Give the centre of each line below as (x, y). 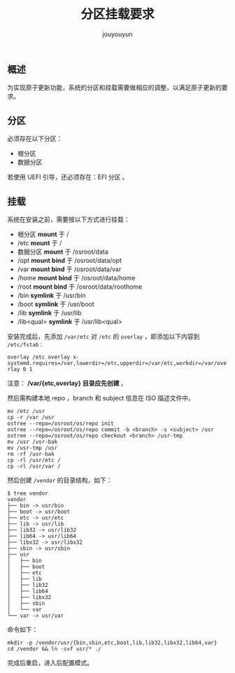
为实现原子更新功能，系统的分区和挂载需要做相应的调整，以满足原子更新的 (114, 87)
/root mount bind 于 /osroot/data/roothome (80, 287)
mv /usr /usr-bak (33, 442)
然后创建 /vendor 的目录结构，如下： (60, 480)
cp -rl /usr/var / (34, 466)
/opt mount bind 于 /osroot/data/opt (70, 260)
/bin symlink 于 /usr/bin (51, 295)
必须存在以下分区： (35, 139)
